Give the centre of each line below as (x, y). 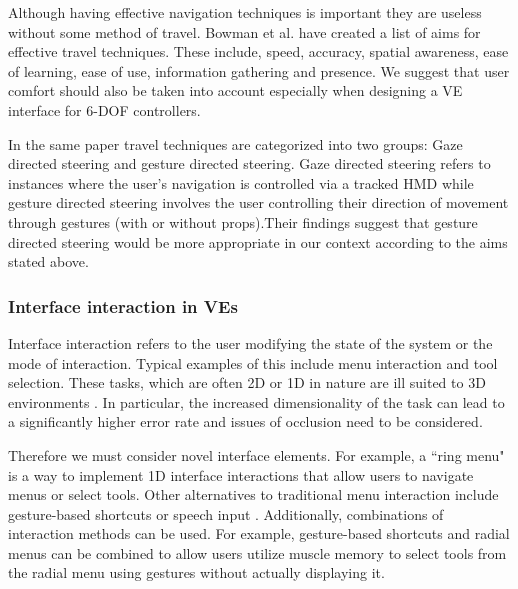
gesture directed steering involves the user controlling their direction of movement (258, 202)
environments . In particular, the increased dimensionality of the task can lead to (256, 401)
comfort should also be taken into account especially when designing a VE (235, 90)
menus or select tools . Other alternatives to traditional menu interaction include (253, 494)
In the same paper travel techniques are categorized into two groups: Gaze (235, 143)
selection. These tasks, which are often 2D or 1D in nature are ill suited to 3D (247, 382)
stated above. (48, 261)
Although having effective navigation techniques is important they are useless (245, 12)
